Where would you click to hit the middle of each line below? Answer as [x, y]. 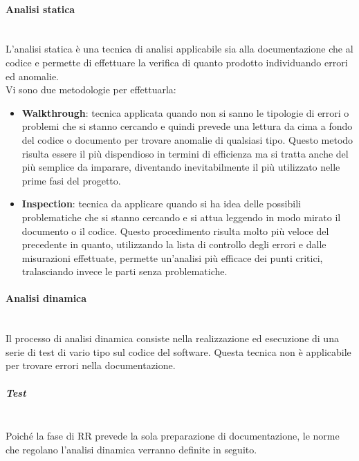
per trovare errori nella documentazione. [91, 365]
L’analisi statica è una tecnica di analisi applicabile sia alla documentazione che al [179, 49]
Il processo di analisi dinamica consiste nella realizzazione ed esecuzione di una [172, 338]
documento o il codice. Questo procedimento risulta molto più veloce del [175, 230]
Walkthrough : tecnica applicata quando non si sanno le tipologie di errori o [185, 112]
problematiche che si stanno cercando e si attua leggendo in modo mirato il [181, 217]
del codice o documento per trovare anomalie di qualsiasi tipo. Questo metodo [187, 139]
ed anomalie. [32, 76]
